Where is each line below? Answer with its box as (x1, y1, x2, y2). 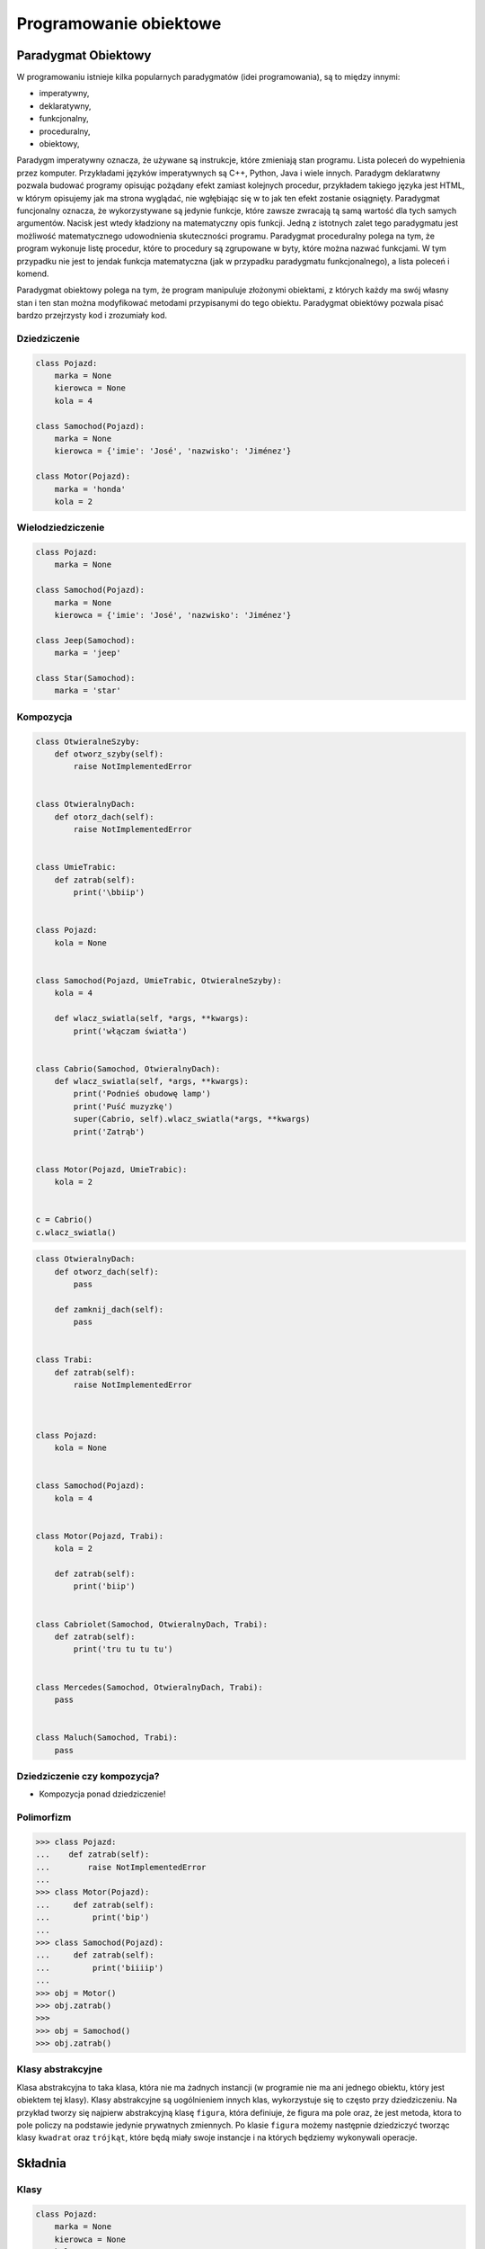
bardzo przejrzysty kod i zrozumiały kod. (16, 310, 168, 321)
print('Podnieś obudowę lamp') (73, 1089, 211, 1099)
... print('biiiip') (35, 1962, 164, 1973)
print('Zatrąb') (73, 1126, 145, 1137)
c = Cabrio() (35, 1214, 93, 1225)
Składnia (16, 2155, 67, 2172)
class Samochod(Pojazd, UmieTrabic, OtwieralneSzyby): (35, 975, 282, 985)
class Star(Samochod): (35, 673, 136, 683)
